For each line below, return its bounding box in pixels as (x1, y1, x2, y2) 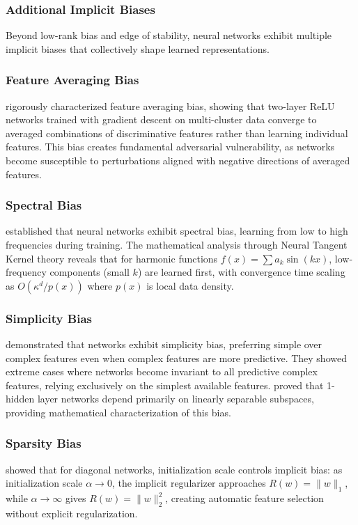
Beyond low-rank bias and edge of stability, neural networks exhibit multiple (6, 28, 332, 42)
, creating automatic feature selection (165, 491, 324, 506)
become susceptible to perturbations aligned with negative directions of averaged (6, 153, 350, 167)
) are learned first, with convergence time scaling (137, 265, 345, 279)
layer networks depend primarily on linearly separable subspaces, (37, 391, 314, 406)
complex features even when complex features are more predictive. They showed (6, 350, 347, 365)
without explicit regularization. (6, 506, 138, 520)
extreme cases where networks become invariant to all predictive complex (6, 364, 318, 379)
